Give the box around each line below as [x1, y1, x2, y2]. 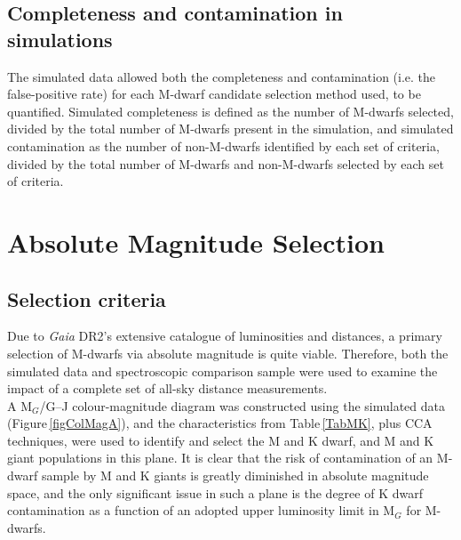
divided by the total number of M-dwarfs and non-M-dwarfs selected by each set [7, 154, 444, 173]
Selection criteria [7, 285, 166, 312]
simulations [7, 25, 113, 52]
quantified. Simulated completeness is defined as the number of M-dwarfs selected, [7, 101, 454, 120]
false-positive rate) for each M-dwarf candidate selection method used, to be [7, 85, 421, 103]
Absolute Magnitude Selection [7, 223, 385, 260]
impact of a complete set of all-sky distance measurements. [7, 379, 328, 398]
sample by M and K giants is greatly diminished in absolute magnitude [41, 466, 429, 485]
